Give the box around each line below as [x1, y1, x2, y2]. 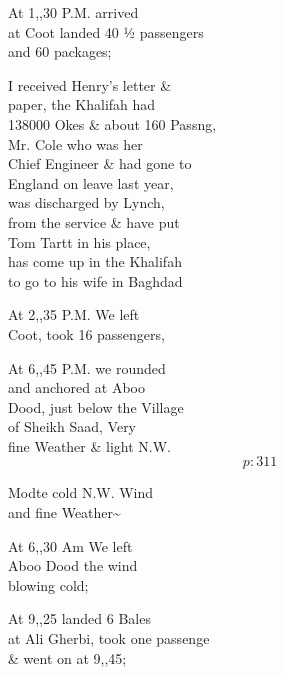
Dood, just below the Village [8, 396, 184, 417]
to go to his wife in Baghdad [8, 270, 183, 291]
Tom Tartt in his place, [8, 231, 151, 252]
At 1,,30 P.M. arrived [8, 2, 139, 22]
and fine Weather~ [8, 502, 121, 523]
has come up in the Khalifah [8, 251, 182, 272]
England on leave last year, [8, 172, 174, 193]
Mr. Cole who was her [8, 133, 143, 154]
